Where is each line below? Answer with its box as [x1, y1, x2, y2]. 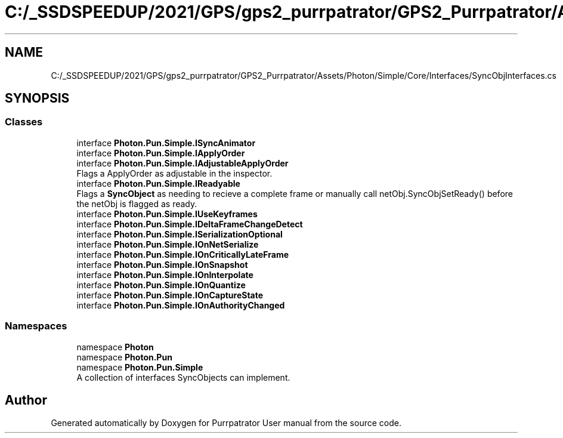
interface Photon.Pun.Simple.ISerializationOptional [76, 229, 283, 239]
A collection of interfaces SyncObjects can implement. [76, 372, 290, 383]
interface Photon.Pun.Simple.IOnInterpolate [76, 269, 253, 280]
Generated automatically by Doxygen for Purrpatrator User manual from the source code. [51, 418, 401, 428]
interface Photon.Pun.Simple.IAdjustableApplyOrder [76, 158, 289, 168]
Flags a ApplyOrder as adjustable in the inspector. [76, 168, 273, 178]
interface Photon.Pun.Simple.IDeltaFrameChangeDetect [76, 218, 303, 229]
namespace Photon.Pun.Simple [76, 362, 203, 372]
